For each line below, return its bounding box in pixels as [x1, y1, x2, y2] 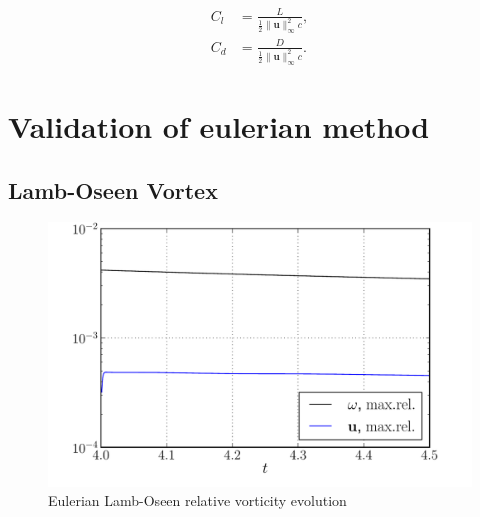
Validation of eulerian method [8, 105, 430, 146]
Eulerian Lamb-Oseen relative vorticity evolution [48, 490, 347, 511]
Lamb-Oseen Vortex [8, 174, 218, 205]
